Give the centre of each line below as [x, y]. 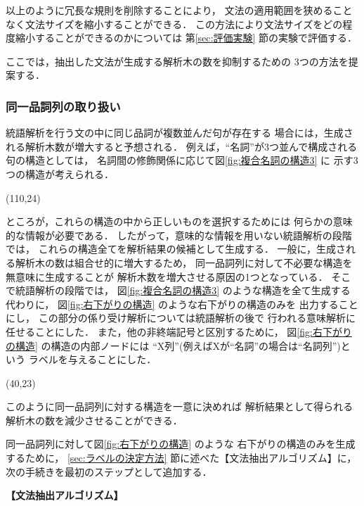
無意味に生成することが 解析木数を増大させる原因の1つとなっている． [167, 276]
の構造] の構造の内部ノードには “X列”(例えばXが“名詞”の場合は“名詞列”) [173, 345]
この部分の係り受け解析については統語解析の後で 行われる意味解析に [197, 318]
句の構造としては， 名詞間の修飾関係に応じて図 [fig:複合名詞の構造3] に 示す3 [182, 160]
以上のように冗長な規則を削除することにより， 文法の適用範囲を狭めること [179, 10]
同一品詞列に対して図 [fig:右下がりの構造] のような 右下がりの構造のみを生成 [181, 444]
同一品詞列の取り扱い [63, 106]
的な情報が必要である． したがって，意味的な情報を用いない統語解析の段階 [179, 235]
